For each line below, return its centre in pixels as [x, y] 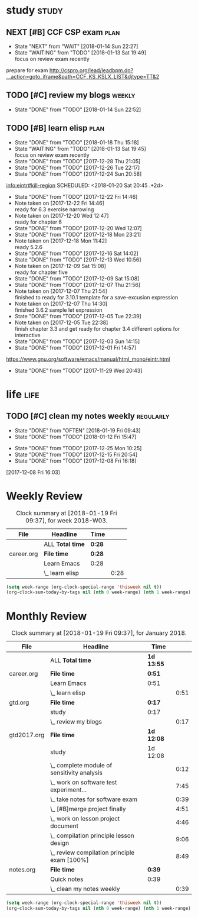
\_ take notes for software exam [93, 799]
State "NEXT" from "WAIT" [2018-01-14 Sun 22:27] [76, 46]
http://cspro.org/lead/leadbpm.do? [91, 70]
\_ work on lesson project [85, 819]
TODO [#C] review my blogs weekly [71, 95]
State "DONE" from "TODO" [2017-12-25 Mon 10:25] [78, 448]
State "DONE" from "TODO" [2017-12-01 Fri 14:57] [75, 347]
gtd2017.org [27, 735]
